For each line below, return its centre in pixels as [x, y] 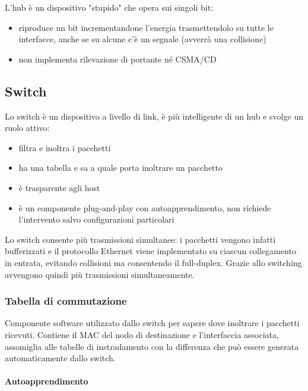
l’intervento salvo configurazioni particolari [96, 219]
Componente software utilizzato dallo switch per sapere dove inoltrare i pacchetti [152, 323]
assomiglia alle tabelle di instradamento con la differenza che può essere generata [152, 346]
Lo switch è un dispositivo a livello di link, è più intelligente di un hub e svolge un [154, 116]
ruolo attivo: [27, 128]
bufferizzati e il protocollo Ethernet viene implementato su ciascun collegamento [150, 251]
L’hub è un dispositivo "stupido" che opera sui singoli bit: [109, 7]
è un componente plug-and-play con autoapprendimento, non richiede [145, 207]
